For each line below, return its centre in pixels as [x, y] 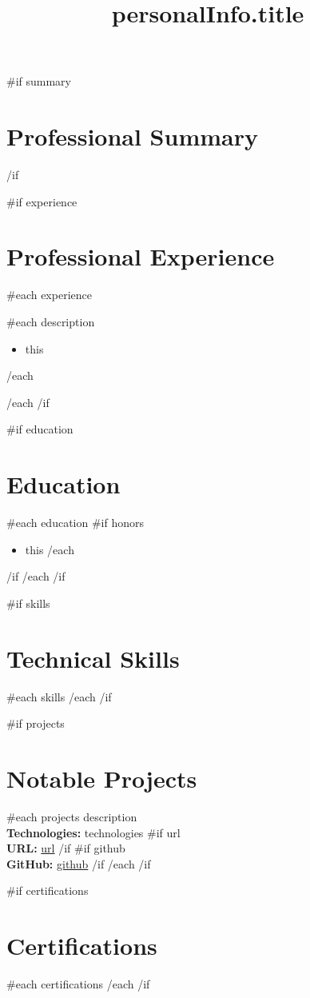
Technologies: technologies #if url [93, 832]
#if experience [42, 201]
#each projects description [72, 816]
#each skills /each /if [59, 696]
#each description [51, 321]
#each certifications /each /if [78, 984]
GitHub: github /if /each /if [79, 863]
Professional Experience [141, 256]
